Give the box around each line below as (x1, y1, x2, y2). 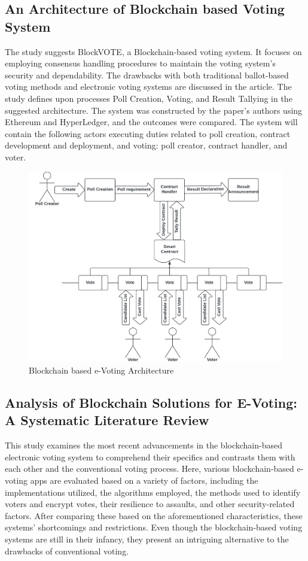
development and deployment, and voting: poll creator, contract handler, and (5, 139, 288, 151)
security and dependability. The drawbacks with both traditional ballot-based (5, 68, 289, 81)
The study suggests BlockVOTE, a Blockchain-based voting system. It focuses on (5, 45, 302, 57)
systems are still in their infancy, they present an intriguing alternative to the (5, 532, 289, 545)
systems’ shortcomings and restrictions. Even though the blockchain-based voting (5, 521, 303, 533)
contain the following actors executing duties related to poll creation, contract (5, 127, 291, 140)
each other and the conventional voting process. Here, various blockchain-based (5, 462, 294, 475)
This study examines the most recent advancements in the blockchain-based (5, 439, 283, 451)
